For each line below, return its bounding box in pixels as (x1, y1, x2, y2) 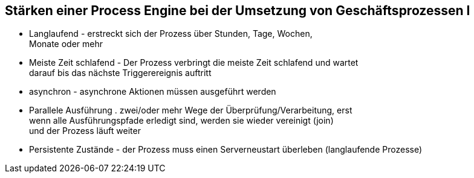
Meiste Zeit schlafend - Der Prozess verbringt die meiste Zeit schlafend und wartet (29, 57, 359, 68)
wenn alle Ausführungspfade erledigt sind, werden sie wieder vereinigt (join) (29, 115, 334, 126)
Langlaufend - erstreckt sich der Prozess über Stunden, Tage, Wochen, (29, 28, 313, 39)
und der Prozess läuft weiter (29, 126, 141, 136)
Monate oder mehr (29, 39, 103, 49)
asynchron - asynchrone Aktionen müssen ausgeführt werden (29, 86, 276, 97)
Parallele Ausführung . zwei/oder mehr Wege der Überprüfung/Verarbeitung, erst (29, 105, 352, 116)
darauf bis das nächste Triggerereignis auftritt (29, 68, 212, 78)
